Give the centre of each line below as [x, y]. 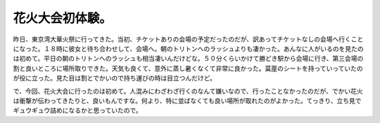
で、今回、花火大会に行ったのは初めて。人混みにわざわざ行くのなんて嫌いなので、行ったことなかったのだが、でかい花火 [188, 91]
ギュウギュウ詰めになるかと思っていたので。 [77, 110]
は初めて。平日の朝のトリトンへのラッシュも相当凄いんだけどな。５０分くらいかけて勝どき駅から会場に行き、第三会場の [188, 59]
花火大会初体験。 [63, 18]
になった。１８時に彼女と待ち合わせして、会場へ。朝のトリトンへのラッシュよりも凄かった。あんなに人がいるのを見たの [188, 48]
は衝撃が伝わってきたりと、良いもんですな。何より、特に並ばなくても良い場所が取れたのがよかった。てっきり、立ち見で [187, 101]
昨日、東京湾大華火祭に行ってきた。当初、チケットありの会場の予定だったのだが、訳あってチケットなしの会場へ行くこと [188, 39]
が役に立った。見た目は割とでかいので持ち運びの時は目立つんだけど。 [114, 78]
